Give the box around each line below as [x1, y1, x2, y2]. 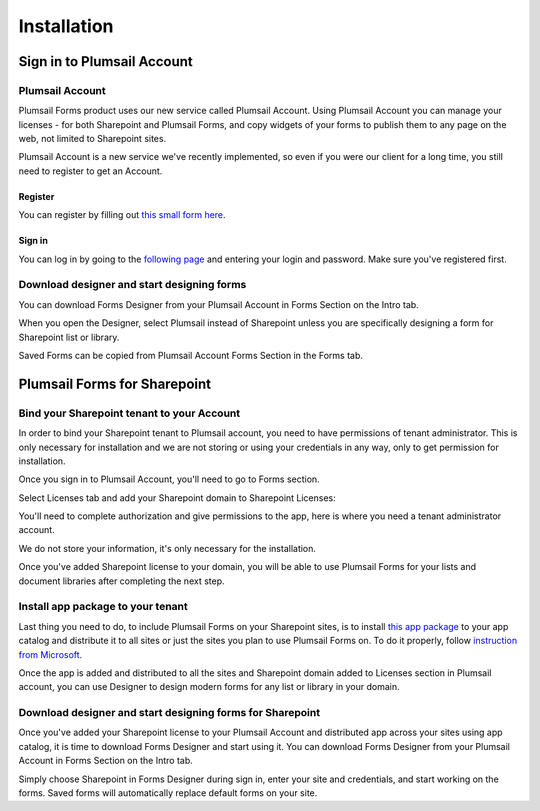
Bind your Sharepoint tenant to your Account [18, 406, 241, 420]
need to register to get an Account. [18, 165, 163, 177]
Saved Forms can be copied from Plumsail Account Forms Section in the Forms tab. [18, 349, 364, 361]
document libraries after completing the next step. [18, 575, 225, 587]
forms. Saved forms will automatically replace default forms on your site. [18, 787, 318, 799]
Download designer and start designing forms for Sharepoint [18, 706, 320, 720]
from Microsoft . [18, 648, 83, 660]
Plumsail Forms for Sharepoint [18, 375, 212, 392]
